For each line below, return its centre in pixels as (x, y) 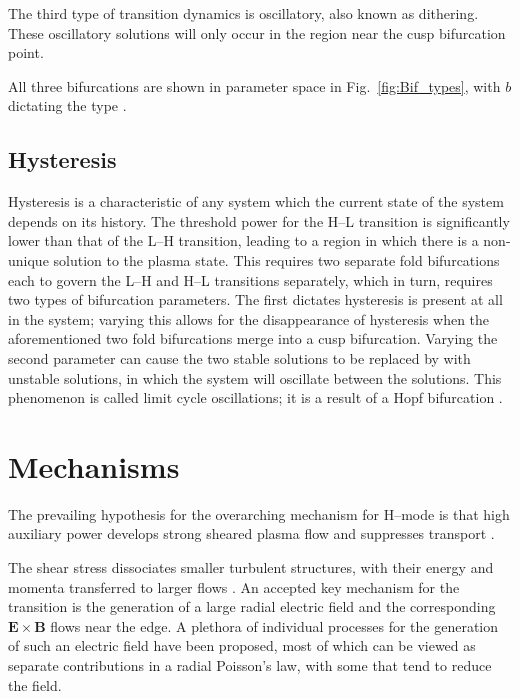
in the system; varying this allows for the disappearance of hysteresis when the (249, 318)
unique (28, 259)
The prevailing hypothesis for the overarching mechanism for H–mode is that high (259, 513)
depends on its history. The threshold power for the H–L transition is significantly (259, 220)
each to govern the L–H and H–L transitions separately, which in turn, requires (250, 279)
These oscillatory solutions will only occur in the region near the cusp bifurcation (257, 32)
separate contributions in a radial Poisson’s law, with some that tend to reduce (250, 664)
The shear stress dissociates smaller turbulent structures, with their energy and (251, 567)
